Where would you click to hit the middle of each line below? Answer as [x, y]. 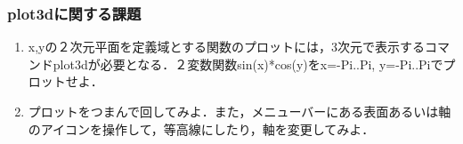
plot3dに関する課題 [74, 13]
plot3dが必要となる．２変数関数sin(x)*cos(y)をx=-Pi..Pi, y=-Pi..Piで [248, 64]
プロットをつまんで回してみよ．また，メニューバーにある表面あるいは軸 [240, 111]
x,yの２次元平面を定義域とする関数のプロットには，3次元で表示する [227, 47]
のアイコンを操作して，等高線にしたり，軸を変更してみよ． [201, 128]
